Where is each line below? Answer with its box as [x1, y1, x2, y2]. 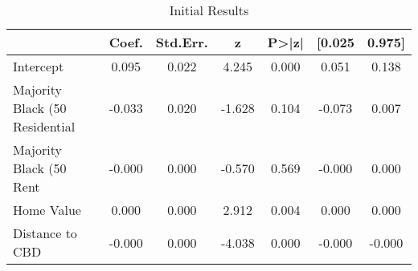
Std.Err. [155, 33, 208, 51]
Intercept [13, 57, 64, 75]
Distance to [13, 224, 77, 242]
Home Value [13, 200, 81, 219]
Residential [13, 117, 76, 135]
